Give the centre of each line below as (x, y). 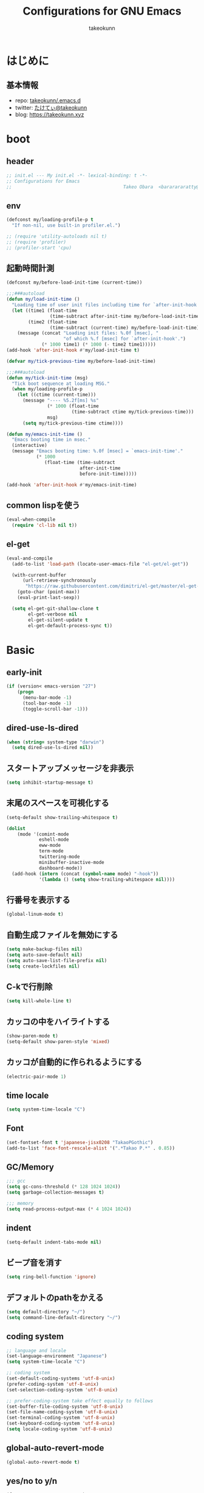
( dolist (16, 828)
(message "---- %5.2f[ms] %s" (60, 401)
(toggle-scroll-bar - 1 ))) (55, 709)
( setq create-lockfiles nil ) (43, 966)
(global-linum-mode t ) (35, 915)
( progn (25, 692)
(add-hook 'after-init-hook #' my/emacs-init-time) (72, 485)
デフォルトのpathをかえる (55, 1297)
